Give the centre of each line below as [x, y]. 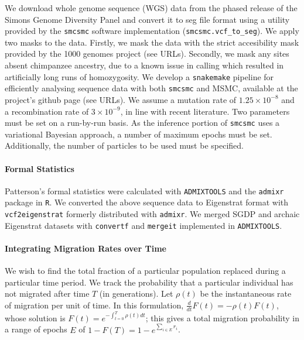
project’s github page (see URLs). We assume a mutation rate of [121, 99]
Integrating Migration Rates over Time [86, 248]
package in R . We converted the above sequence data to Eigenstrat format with [147, 202]
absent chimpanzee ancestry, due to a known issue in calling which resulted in [144, 65]
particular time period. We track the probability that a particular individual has [149, 282]
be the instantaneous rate [246, 293]
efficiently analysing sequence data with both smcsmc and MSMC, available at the [151, 88]
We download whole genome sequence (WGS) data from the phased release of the [151, 8]
